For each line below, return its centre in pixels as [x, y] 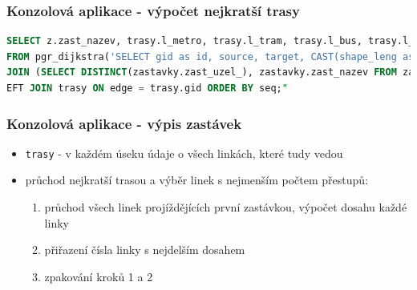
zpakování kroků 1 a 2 [99, 276]
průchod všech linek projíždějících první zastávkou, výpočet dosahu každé [226, 207]
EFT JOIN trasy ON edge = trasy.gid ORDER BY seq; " [147, 88]
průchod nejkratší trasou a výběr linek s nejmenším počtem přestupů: [197, 180]
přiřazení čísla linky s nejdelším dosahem [145, 250]
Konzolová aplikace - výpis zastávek [124, 123]
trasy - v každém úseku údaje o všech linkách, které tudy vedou [184, 153]
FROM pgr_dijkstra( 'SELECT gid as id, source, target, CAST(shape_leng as [211, 56]
